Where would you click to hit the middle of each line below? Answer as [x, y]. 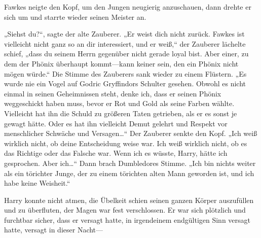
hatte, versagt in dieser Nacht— [54, 230]
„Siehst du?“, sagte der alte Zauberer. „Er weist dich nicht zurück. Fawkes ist [124, 34]
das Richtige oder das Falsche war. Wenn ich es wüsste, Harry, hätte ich [116, 153]
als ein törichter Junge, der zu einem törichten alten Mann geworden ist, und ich [129, 173]
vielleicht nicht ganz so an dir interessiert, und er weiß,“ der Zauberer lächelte [125, 43]
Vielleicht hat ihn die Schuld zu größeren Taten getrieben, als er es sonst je [121, 113]
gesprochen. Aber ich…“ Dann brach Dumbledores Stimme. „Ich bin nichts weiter [130, 163]
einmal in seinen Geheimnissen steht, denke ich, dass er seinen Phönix [113, 93]
